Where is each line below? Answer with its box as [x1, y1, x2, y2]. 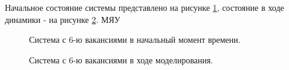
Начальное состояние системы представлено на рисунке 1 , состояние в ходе [5, 1, 284, 13]
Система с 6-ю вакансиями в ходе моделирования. [29, 53, 213, 66]
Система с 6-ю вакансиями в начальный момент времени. [29, 33, 241, 46]
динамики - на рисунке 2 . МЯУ [5, 13, 120, 25]
